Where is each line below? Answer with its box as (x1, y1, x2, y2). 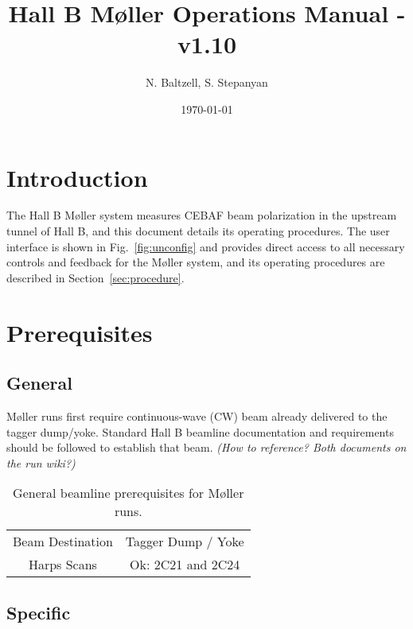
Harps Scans (28, 555, 97, 574)
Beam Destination (13, 532, 113, 551)
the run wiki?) (6, 454, 76, 471)
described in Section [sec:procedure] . (6, 269, 185, 285)
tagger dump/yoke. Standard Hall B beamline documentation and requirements (6, 423, 394, 440)
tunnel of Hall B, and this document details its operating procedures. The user (6, 223, 390, 239)
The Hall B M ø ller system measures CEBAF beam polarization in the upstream (6, 207, 397, 223)
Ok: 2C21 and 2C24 (130, 555, 240, 574)
